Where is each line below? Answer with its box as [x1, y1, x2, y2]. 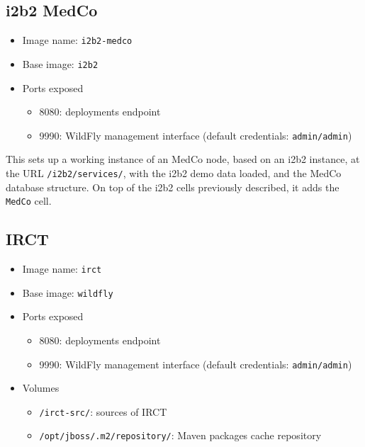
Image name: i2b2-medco [22, 33, 133, 47]
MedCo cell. [6, 193, 52, 208]
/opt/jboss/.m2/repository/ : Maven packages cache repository [39, 428, 322, 443]
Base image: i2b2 [22, 56, 99, 71]
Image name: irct [22, 261, 102, 276]
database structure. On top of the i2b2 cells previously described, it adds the [6, 179, 339, 194]
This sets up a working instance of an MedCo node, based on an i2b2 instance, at [6, 152, 360, 166]
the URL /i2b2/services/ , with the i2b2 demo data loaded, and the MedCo [6, 165, 342, 180]
